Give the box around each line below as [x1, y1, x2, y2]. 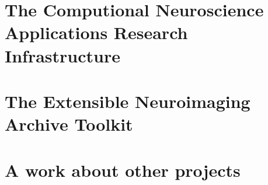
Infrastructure [5, 43, 120, 67]
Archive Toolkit [5, 112, 133, 136]
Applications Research [5, 20, 188, 44]
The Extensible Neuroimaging [5, 89, 250, 113]
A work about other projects [5, 158, 241, 181]
